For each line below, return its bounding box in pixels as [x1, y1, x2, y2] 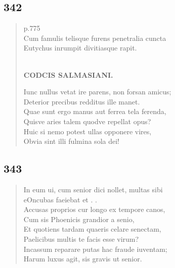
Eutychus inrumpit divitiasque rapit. [23, 42, 137, 53]
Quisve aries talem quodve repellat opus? [23, 116, 151, 126]
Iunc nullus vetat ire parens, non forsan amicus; [23, 86, 171, 97]
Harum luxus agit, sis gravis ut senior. [23, 253, 142, 264]
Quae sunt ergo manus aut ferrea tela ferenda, [23, 106, 166, 117]
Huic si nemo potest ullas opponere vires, [23, 126, 152, 136]
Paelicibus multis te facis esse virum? [23, 233, 139, 244]
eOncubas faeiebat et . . [23, 194, 97, 204]
